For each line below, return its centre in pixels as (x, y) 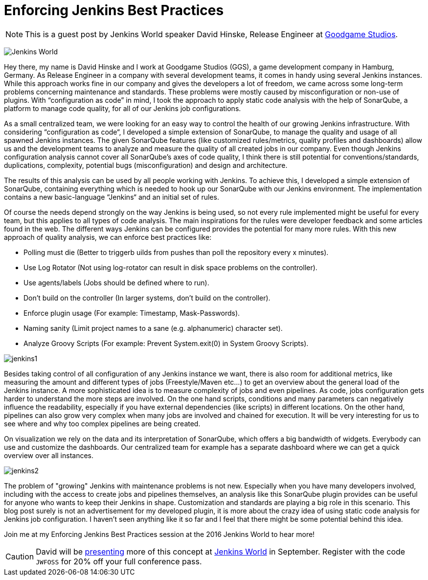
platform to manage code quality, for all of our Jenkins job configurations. (123, 108)
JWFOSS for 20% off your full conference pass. (119, 561)
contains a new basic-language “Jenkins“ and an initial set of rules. (112, 197)
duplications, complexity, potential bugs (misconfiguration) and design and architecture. (146, 165)
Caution (20, 556)
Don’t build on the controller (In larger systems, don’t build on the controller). (147, 298)
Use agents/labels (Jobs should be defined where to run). (116, 282)
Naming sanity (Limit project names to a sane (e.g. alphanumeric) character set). (153, 328)
